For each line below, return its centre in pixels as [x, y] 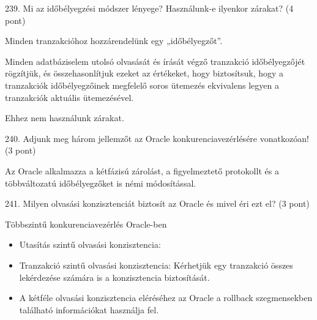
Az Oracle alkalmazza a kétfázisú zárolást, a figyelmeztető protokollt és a [142, 170]
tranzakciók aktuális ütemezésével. [69, 97]
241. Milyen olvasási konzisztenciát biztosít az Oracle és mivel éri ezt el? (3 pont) [157, 203]
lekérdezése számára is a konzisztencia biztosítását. [114, 277]
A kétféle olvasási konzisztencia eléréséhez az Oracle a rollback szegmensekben [166, 298]
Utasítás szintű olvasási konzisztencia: [90, 244]
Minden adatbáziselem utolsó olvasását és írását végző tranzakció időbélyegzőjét [155, 61]
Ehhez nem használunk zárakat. [65, 118]
